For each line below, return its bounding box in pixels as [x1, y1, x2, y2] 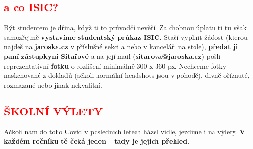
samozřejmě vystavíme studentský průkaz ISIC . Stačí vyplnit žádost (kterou [4, 32, 248, 42]
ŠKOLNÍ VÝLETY [4, 103, 103, 118]
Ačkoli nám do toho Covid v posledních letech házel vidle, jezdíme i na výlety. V [4, 126, 246, 136]
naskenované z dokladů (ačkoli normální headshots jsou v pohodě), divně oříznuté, [4, 70, 250, 80]
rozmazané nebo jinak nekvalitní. [4, 79, 102, 90]
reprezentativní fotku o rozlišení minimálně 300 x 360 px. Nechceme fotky [4, 60, 227, 71]
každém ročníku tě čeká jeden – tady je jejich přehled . [4, 136, 190, 146]
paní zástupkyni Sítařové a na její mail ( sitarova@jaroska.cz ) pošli [4, 51, 221, 61]
